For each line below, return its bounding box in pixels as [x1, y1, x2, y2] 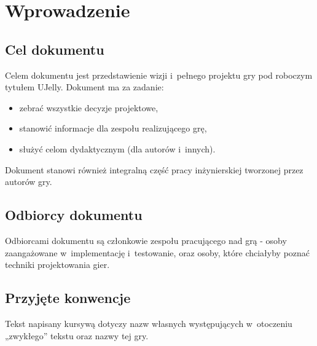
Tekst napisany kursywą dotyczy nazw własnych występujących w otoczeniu [5, 317, 292, 329]
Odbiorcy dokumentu [5, 205, 143, 224]
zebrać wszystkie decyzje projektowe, [19, 101, 158, 114]
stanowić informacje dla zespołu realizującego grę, [19, 122, 207, 135]
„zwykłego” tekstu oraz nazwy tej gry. [5, 329, 149, 342]
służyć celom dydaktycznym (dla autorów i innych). [19, 142, 216, 155]
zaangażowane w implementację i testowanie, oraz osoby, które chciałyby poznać [5, 246, 310, 259]
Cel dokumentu [5, 39, 104, 58]
